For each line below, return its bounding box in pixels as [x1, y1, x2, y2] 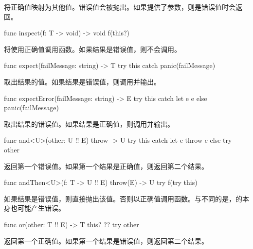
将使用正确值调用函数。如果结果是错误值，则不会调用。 [4, 44, 181, 54]
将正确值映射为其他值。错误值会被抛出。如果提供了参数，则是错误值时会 [4, 2, 235, 12]
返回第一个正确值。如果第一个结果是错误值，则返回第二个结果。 [4, 235, 208, 246]
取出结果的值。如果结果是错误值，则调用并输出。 [4, 76, 161, 86]
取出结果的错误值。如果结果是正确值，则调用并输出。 [4, 118, 174, 129]
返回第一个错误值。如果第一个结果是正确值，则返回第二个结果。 [4, 161, 208, 171]
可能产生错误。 [17, 203, 65, 213]
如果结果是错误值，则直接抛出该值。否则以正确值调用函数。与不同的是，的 [4, 193, 242, 203]
